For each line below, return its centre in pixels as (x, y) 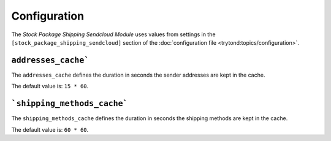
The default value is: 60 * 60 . (50, 129)
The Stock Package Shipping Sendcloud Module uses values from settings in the (113, 34)
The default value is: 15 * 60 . (50, 86)
